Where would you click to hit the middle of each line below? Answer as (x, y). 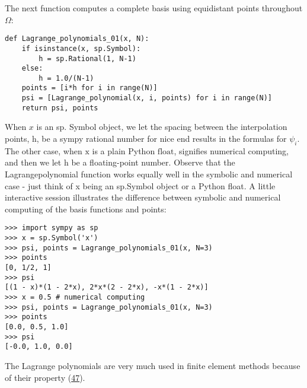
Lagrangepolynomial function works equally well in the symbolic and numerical (149, 174)
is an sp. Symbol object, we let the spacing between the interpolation (162, 127)
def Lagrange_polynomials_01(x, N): (77, 39)
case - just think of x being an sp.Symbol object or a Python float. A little (140, 185)
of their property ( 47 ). (45, 377)
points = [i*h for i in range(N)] (89, 88)
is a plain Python (124, 150)
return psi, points (60, 108)
